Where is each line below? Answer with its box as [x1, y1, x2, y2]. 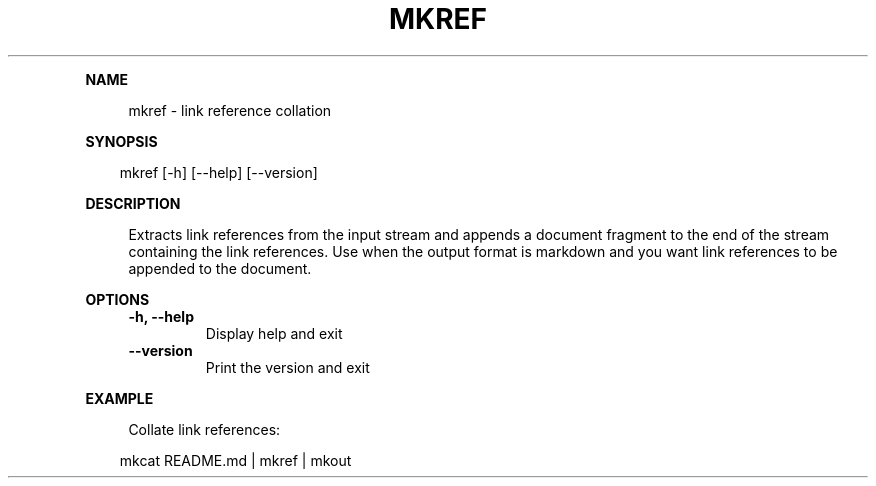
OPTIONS [85, 290, 150, 308]
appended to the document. [128, 259, 312, 277]
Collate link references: [128, 420, 281, 438]
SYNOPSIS [85, 132, 158, 150]
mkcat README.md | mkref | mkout [119, 451, 352, 469]
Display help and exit [205, 324, 343, 342]
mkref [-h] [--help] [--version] [119, 163, 318, 181]
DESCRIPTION [85, 194, 181, 212]
